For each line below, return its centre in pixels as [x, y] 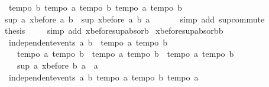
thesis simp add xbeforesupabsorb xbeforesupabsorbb [114, 30]
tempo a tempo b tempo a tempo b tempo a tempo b [125, 54]
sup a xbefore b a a [57, 65]
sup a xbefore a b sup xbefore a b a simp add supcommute [134, 19]
